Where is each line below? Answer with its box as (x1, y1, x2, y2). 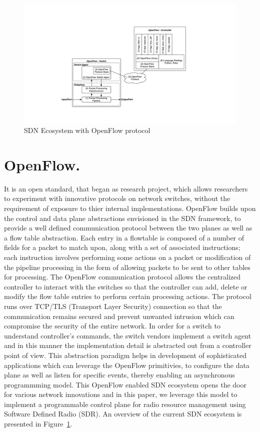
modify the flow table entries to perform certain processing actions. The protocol (4, 291, 251, 301)
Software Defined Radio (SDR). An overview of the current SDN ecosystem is (4, 408, 242, 419)
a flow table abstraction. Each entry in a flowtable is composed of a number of (4, 232, 244, 242)
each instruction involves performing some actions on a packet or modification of (4, 251, 251, 262)
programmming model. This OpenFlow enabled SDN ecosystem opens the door (4, 379, 246, 389)
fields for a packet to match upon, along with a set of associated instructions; (4, 242, 240, 252)
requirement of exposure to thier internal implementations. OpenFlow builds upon (4, 203, 256, 213)
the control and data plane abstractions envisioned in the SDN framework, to (4, 212, 241, 223)
